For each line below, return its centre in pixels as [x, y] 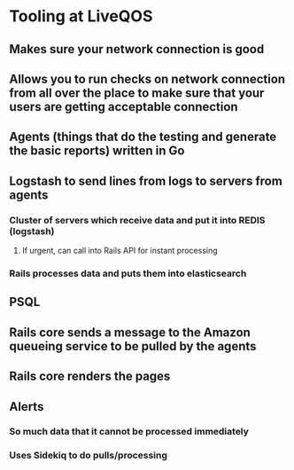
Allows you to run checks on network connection [147, 78]
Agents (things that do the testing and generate [143, 137]
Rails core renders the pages [90, 376]
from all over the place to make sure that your [137, 93]
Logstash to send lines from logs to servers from [146, 180]
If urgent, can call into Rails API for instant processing [120, 251]
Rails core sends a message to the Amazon [130, 332]
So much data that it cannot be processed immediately [129, 432]
